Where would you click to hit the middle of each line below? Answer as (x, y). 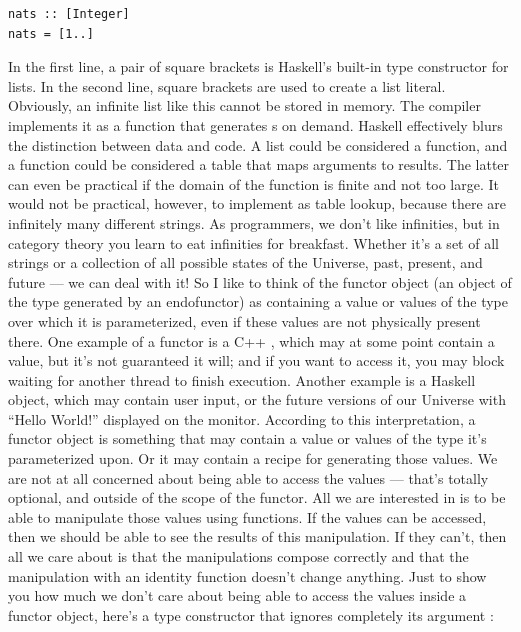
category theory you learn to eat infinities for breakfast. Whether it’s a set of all (253, 242)
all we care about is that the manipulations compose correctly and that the (238, 556)
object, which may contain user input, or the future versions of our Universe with (257, 399)
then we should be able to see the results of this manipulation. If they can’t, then (257, 536)
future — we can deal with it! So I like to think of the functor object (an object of (260, 281)
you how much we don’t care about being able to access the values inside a (237, 595)
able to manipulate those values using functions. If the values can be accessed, (247, 516)
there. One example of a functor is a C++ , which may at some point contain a (251, 340)
